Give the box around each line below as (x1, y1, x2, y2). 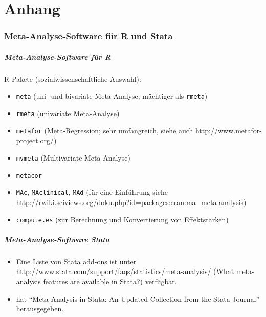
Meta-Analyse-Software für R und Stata (4, 30, 173, 42)
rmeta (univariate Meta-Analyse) (16, 108, 120, 119)
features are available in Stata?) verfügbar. (43, 276, 177, 286)
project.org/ (16, 135, 54, 146)
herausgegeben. (16, 303, 64, 314)
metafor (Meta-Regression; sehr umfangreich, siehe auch (16, 125, 193, 135)
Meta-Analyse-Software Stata (4, 234, 109, 244)
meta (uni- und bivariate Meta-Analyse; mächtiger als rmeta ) (16, 90, 208, 101)
